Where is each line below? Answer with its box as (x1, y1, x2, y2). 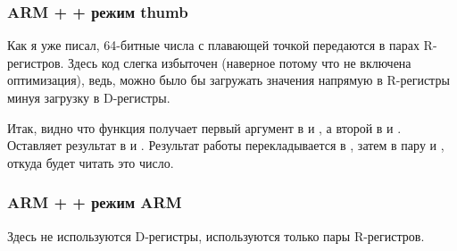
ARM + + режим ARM (7, 191, 182, 213)
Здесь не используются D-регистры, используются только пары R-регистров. (7, 226, 425, 245)
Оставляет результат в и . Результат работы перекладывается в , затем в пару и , (7, 136, 445, 155)
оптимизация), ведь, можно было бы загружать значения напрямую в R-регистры (7, 71, 450, 89)
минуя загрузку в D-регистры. (7, 88, 170, 106)
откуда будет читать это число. (7, 153, 174, 172)
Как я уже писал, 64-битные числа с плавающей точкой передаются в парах (7, 36, 420, 54)
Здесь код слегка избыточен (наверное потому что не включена (68, 53, 411, 71)
